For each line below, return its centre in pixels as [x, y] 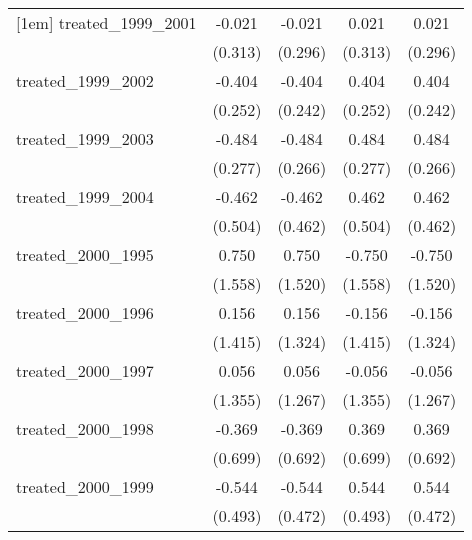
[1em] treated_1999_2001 [106, 22]
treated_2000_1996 [85, 312]
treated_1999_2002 [85, 80]
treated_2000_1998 [85, 428]
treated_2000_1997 [85, 370]
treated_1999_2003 [85, 138]
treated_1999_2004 [85, 196]
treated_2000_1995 [85, 254]
